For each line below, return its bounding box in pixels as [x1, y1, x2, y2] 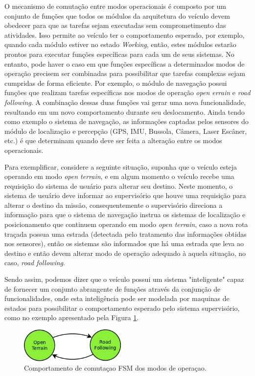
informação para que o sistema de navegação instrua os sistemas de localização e [4, 209, 246, 220]
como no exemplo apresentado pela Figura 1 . [4, 312, 139, 323]
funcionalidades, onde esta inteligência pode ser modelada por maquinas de [4, 293, 230, 303]
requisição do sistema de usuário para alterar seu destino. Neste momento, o [4, 180, 233, 191]
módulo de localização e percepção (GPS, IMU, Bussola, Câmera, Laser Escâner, [4, 125, 247, 136]
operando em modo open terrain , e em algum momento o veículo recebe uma [4, 171, 234, 181]
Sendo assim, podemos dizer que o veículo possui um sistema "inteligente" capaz [4, 274, 244, 284]
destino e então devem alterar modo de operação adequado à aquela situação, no [4, 248, 246, 258]
